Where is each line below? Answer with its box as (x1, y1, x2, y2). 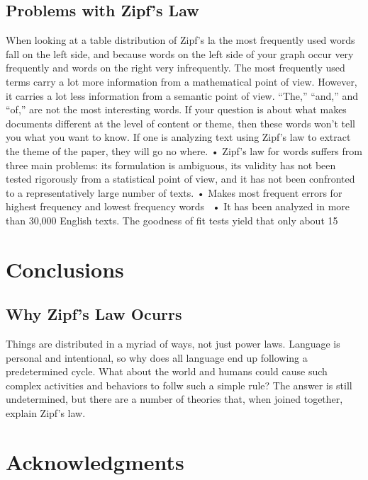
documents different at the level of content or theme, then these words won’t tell (6, 115, 356, 130)
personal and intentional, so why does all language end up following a (6, 350, 308, 365)
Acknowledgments (6, 447, 184, 476)
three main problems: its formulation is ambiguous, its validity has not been (6, 157, 336, 172)
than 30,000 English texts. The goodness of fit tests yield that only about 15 (6, 212, 338, 227)
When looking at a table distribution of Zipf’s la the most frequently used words (6, 33, 355, 47)
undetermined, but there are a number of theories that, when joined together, (6, 392, 343, 406)
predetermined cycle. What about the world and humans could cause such (6, 364, 328, 379)
